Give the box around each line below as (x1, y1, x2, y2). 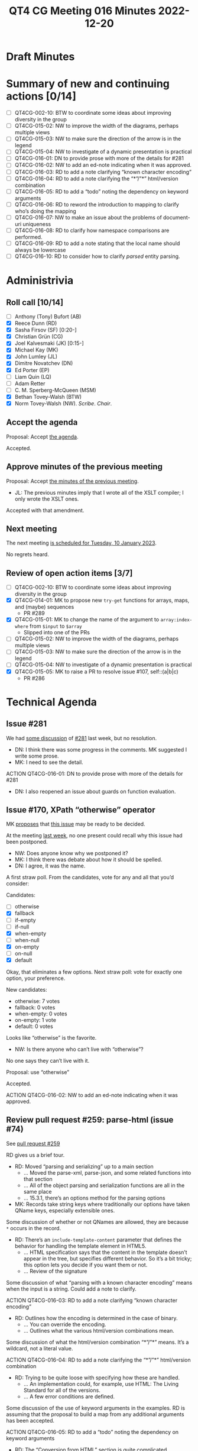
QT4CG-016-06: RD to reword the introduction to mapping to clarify (14, 201, 179, 208)
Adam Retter (14, 380, 46, 387)
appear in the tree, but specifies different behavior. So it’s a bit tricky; (23, 1255, 192, 1262)
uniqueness (22, 220, 51, 227)
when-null (14, 936, 40, 943)
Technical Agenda (6, 695, 98, 708)
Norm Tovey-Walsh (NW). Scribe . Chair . (14, 399, 112, 407)
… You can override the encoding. (23, 1321, 106, 1328)
